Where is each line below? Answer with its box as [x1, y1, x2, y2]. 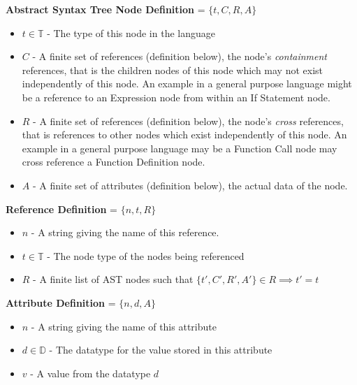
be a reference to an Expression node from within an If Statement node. [22, 89, 330, 104]
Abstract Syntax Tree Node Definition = [6, 2, 205, 16]
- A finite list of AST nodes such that [33, 272, 194, 286]
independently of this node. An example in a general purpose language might [22, 76, 352, 91]
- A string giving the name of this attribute [31, 319, 217, 333]
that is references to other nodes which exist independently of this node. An [22, 127, 347, 142]
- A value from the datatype [30, 365, 151, 380]
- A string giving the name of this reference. [31, 225, 219, 240]
